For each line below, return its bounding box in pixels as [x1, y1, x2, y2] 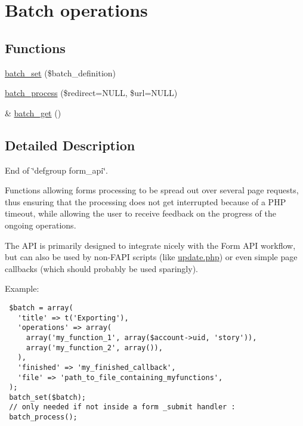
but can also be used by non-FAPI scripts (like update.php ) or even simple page [5, 251, 298, 263]
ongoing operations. [5, 218, 76, 231]
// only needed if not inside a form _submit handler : [9, 403, 236, 412]
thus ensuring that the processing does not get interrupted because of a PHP [5, 195, 286, 208]
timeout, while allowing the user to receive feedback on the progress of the [5, 207, 276, 220]
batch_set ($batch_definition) [5, 66, 116, 79]
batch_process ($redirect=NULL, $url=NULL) [5, 87, 178, 99]
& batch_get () [5, 106, 61, 119]
